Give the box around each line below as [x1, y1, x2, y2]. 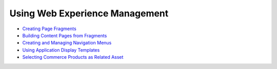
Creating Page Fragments [22, 26, 76, 32]
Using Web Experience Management [9, 8, 169, 19]
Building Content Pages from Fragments [22, 32, 107, 38]
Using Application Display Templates [22, 47, 100, 53]
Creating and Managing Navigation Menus [22, 40, 112, 46]
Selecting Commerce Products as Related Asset [22, 54, 124, 60]
